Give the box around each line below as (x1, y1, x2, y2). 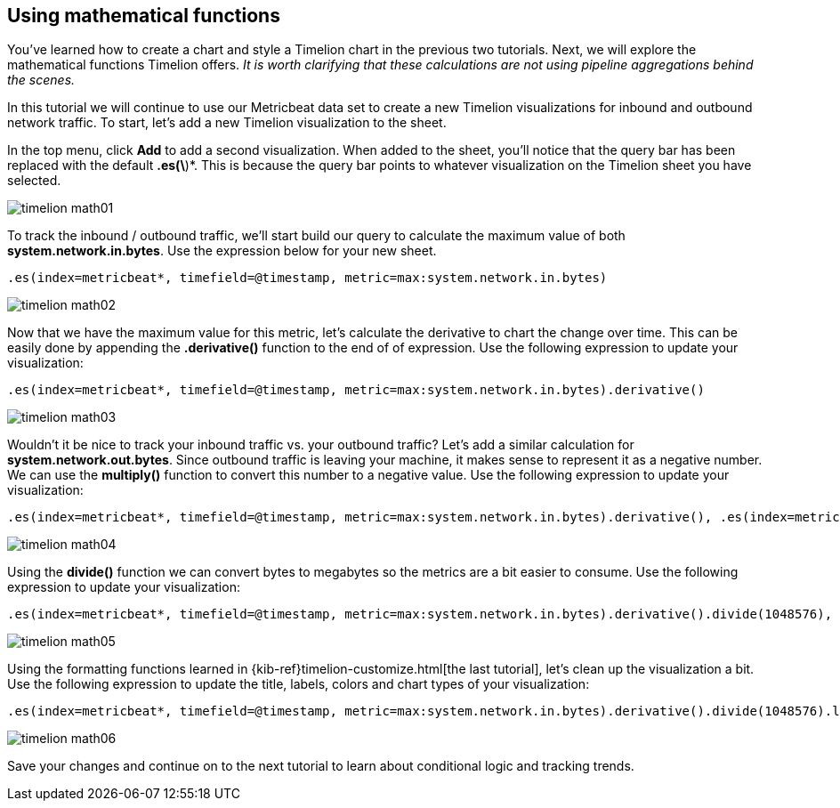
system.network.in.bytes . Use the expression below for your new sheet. (7, 243, 437, 259)
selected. (7, 173, 61, 189)
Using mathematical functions (7, 4, 280, 27)
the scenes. (7, 72, 76, 88)
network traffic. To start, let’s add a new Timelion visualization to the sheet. (7, 115, 447, 131)
